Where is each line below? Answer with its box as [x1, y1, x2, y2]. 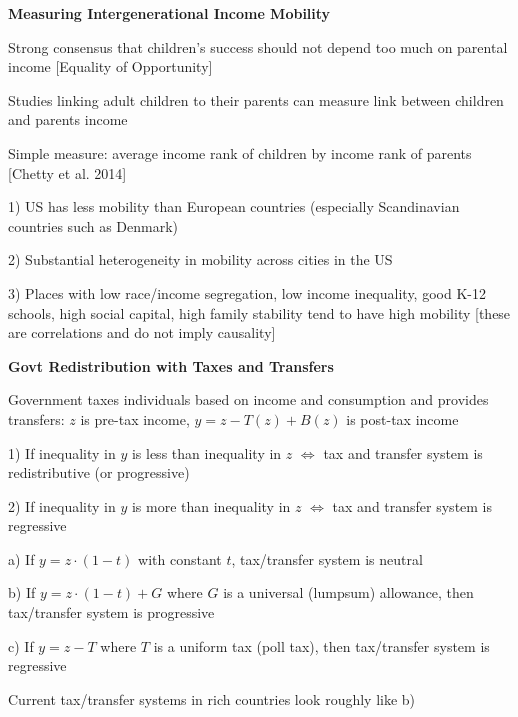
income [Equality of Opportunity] [8, 56, 213, 77]
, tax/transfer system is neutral [231, 548, 423, 569]
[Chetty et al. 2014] [8, 162, 127, 183]
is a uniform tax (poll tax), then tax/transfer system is [153, 635, 490, 656]
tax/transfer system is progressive [8, 602, 215, 623]
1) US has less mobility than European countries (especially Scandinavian [8, 196, 460, 217]
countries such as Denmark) [8, 215, 179, 236]
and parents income [8, 109, 128, 130]
